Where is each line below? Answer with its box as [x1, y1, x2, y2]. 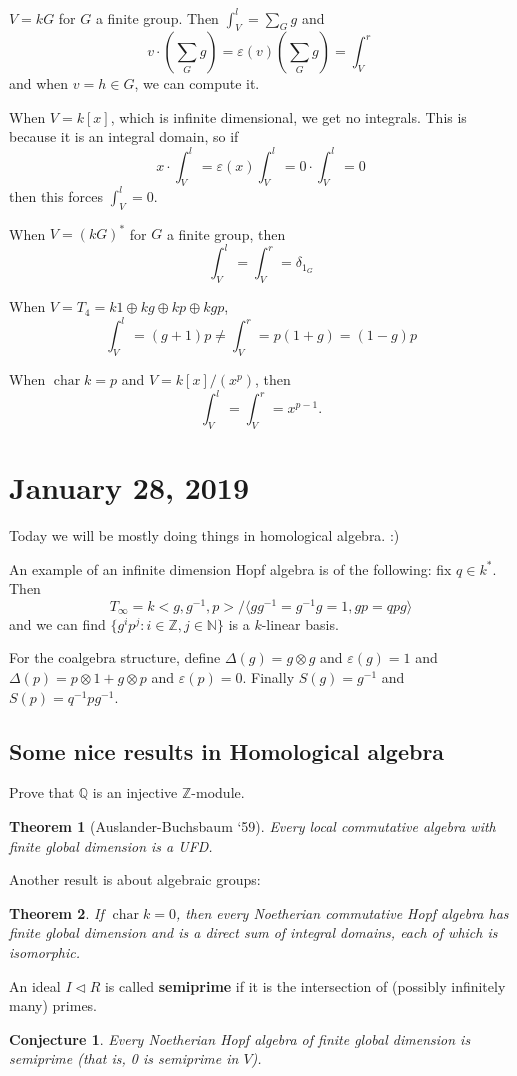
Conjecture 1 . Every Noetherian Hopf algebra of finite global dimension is [9, 1028, 471, 1049]
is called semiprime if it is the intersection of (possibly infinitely [104, 975, 506, 996]
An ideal [9, 975, 61, 996]
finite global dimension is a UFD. [9, 835, 213, 856]
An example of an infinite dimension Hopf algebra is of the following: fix [9, 558, 452, 579]
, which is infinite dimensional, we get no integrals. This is [110, 106, 467, 127]
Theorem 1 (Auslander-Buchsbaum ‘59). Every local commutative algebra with [9, 816, 496, 836]
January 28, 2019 [9, 467, 250, 508]
